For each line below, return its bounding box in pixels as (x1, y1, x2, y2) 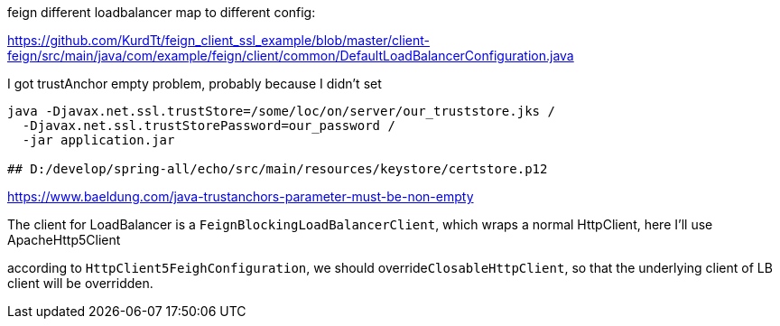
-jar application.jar (22, 133, 175, 147)
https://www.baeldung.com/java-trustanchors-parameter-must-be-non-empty (7, 189, 474, 204)
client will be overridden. (7, 275, 153, 291)
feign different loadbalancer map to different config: (7, 5, 316, 20)
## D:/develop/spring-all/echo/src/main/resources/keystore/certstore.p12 (7, 162, 548, 176)
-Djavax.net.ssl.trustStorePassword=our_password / (22, 118, 395, 133)
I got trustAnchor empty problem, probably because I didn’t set (7, 76, 382, 91)
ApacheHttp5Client (7, 232, 121, 247)
